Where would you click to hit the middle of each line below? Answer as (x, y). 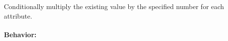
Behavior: (20, 34)
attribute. (18, 15)
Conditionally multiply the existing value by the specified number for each (114, 6)
